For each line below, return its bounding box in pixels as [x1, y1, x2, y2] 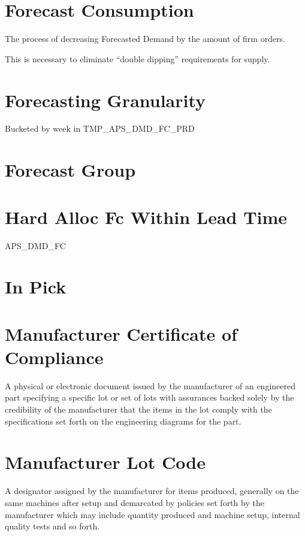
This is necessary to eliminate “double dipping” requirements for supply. [5, 52, 270, 65]
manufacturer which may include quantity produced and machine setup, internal [5, 508, 300, 520]
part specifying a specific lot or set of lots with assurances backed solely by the [5, 391, 294, 404]
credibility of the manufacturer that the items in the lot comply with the [5, 403, 272, 415]
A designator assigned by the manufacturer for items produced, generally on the [5, 484, 299, 497]
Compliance [5, 344, 104, 369]
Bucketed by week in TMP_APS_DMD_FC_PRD [5, 122, 195, 135]
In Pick [5, 274, 67, 299]
